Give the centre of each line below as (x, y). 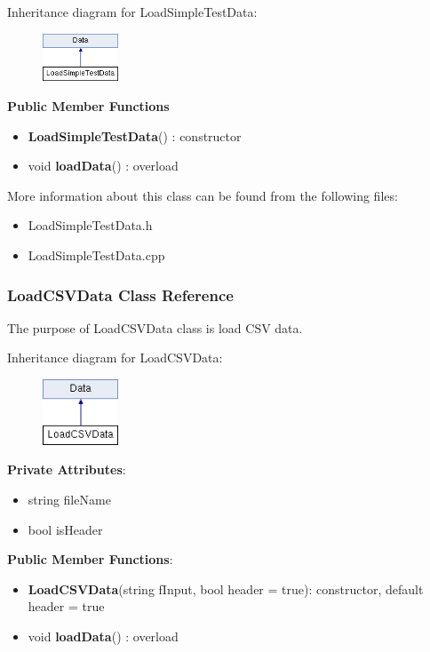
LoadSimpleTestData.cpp (96, 254)
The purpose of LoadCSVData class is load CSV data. (155, 327)
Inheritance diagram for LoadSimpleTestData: (132, 12)
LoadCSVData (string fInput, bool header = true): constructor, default (226, 588)
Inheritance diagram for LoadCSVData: (115, 358)
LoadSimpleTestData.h (90, 225)
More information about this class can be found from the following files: (203, 195)
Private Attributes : (67, 469)
